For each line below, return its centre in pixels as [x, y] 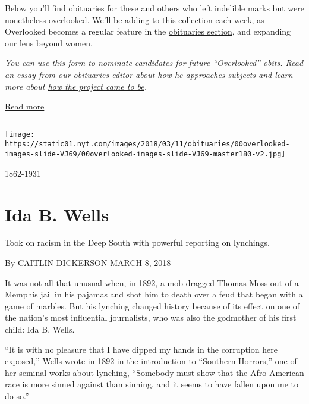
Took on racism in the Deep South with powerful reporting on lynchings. [137, 242]
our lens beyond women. [49, 43]
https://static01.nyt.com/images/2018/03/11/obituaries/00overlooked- [147, 144]
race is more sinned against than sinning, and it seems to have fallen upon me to [152, 384]
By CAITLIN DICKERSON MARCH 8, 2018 [88, 263]
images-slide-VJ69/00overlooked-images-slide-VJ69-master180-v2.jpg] [145, 154]
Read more [25, 106]
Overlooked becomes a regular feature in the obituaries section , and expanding [148, 31]
